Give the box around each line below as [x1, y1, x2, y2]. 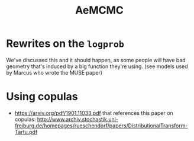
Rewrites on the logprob [6, 37, 124, 50]
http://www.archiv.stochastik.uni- [37, 116, 118, 123]
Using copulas [6, 90, 78, 104]
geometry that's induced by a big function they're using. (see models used [6, 63, 188, 70]
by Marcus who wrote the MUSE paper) [6, 69, 102, 76]
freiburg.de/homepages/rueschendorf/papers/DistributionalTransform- [14, 122, 188, 129]
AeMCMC [75, 4, 124, 17]
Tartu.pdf [14, 128, 38, 135]
